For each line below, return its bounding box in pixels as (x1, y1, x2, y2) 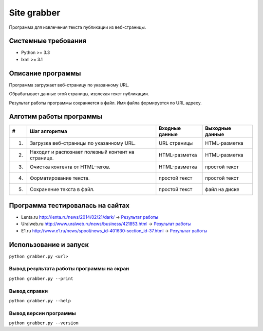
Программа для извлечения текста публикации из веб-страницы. (9, 24, 146, 30)
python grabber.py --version (9, 320, 79, 326)
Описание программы (9, 69, 81, 77)
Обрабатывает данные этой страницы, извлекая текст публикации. (9, 91, 150, 97)
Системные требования (9, 37, 87, 45)
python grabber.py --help (9, 298, 71, 303)
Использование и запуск (9, 241, 89, 249)
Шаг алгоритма (30, 128, 68, 135)
